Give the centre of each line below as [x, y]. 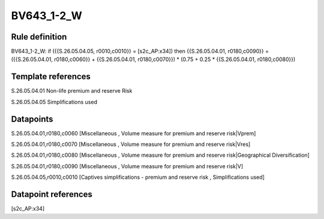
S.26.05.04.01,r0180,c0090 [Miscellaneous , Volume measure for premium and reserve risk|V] [127, 166]
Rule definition [39, 37]
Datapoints [32, 119]
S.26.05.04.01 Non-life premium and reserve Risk [72, 91]
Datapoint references [52, 194]
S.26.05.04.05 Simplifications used [54, 102]
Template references [51, 77]
